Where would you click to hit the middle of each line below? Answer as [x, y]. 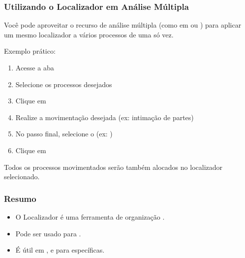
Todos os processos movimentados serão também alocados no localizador [113, 167]
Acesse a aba [35, 67]
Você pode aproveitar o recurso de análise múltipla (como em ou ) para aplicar [123, 25]
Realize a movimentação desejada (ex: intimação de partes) [105, 117]
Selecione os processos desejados [64, 84]
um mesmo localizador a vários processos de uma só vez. [89, 34]
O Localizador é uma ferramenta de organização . [90, 216]
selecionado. [22, 177]
